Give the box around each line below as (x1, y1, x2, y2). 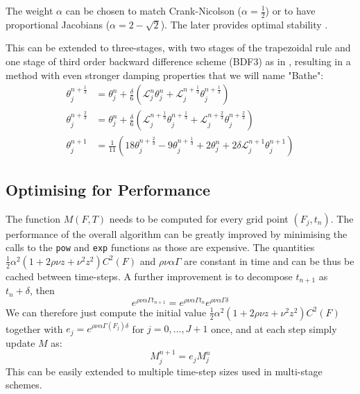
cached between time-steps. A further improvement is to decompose (6, 268, 293, 283)
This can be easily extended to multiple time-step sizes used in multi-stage (6, 363, 323, 378)
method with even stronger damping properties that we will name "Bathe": (6, 67, 324, 82)
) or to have (265, 3, 316, 17)
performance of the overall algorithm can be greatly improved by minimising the (6, 226, 348, 241)
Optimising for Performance (6, 178, 211, 200)
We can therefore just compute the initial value (6, 305, 207, 319)
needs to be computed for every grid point (109, 211, 289, 225)
